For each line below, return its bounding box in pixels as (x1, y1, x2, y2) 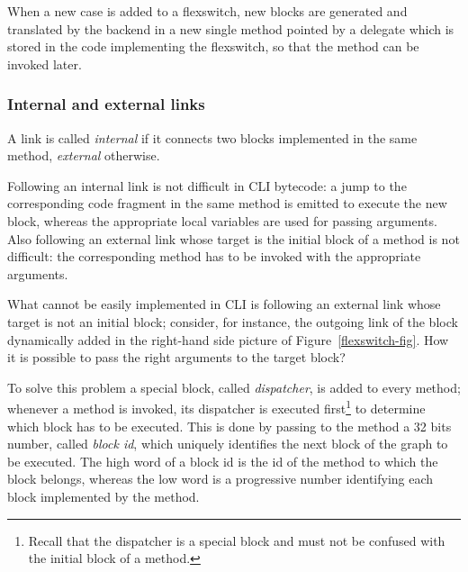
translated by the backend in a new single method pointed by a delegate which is (7, 19, 454, 38)
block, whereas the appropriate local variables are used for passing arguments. (7, 211, 437, 230)
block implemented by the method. (7, 486, 200, 505)
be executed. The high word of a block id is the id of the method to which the (7, 451, 438, 470)
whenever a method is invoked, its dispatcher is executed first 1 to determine (7, 396, 426, 417)
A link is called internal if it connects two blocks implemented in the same (7, 128, 418, 147)
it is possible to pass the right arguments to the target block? (7, 348, 346, 367)
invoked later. (7, 54, 82, 73)
